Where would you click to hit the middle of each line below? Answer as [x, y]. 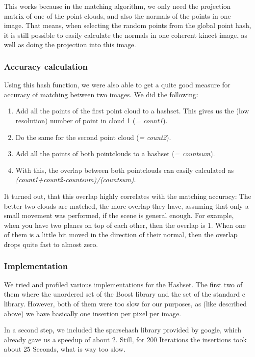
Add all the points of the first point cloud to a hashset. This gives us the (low [132, 111]
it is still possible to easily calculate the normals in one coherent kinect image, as [126, 35]
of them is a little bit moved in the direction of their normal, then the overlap [121, 234]
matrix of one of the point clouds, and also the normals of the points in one [117, 15]
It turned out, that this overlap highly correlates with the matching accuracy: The [127, 196]
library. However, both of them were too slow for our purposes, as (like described [125, 303]
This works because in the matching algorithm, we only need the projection [117, 6]
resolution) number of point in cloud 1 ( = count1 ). [91, 120]
